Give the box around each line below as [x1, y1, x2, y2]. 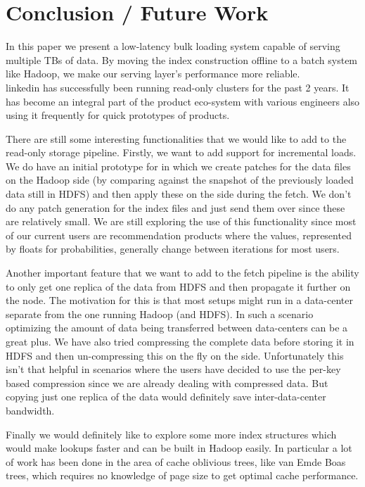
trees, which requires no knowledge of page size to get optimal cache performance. [6, 468, 359, 483]
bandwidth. [6, 403, 55, 417]
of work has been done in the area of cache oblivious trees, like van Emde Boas [6, 454, 346, 469]
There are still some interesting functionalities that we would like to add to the [6, 131, 347, 146]
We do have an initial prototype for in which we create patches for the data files [6, 158, 351, 173]
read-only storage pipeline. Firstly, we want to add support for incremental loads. [6, 145, 357, 160]
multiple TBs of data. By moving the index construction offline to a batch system [6, 52, 358, 67]
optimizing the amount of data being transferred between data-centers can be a [6, 320, 348, 335]
